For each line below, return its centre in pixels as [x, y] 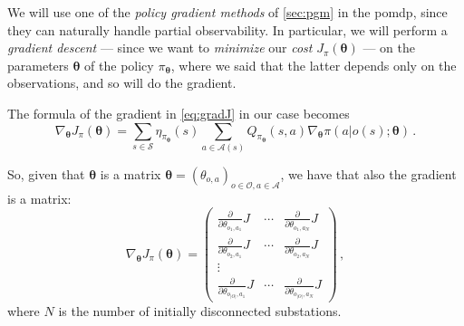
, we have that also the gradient [368, 173]
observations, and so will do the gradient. [122, 83]
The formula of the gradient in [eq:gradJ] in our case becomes [179, 113]
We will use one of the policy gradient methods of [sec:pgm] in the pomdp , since [227, 12]
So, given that [46, 173]
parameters [38, 65]
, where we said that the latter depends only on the [314, 65]
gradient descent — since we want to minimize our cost [160, 48]
